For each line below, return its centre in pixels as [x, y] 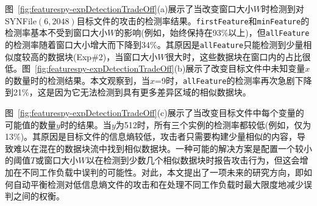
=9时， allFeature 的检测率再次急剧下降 [233, 80]
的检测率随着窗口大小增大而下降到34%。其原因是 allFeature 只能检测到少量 [154, 44]
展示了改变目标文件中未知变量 [245, 68]
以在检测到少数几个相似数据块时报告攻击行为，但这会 [193, 160]
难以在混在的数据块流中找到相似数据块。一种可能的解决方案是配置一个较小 [162, 148]
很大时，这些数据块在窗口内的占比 [234, 56]
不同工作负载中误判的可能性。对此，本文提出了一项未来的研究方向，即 [162, 172]
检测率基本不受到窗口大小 [56, 33]
